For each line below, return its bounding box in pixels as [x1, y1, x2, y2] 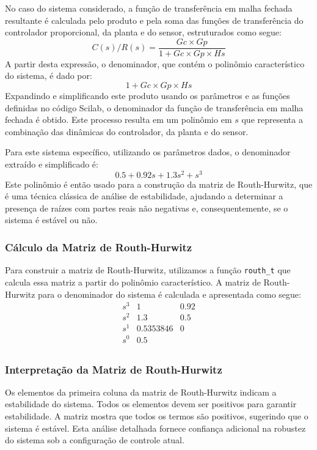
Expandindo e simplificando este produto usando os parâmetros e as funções [5, 89, 290, 102]
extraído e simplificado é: [5, 158, 98, 170]
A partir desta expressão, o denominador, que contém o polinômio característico [5, 57, 305, 70]
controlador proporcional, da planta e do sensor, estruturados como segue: [5, 26, 282, 39]
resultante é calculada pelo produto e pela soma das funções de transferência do [5, 13, 304, 26]
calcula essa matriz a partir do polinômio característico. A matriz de [5, 275, 261, 288]
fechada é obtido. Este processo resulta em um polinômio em [5, 113, 232, 126]
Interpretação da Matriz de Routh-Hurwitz [5, 361, 222, 377]
